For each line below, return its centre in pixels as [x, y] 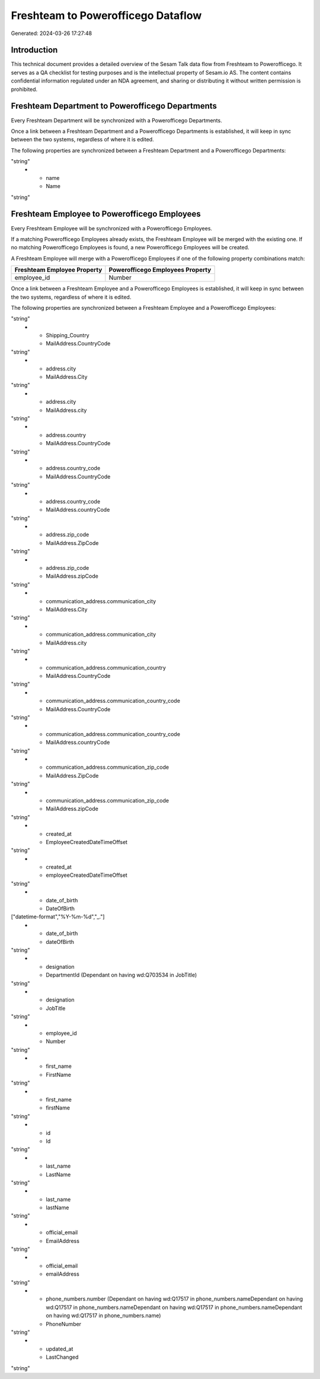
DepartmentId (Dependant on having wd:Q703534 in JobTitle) [121, 975]
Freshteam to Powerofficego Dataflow [106, 15]
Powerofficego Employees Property [160, 270]
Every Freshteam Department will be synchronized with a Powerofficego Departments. [116, 120]
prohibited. [24, 89]
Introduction [34, 50]
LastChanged [62, 1357]
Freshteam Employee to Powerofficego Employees [106, 214]
